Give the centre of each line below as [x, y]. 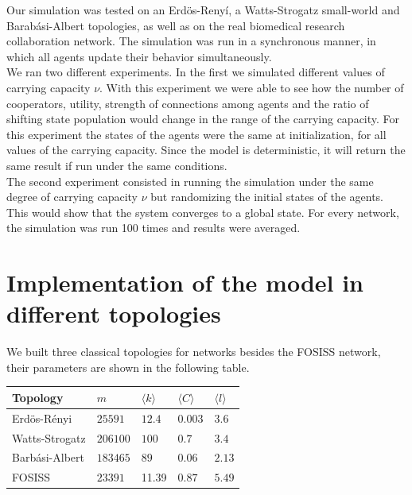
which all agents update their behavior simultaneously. [139, 56]
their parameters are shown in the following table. [128, 367]
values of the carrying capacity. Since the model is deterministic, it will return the [206, 150]
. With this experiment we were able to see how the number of [252, 87]
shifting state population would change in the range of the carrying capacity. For [203, 119]
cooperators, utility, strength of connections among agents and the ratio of [188, 103]
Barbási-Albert [48, 457]
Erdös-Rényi [42, 418]
